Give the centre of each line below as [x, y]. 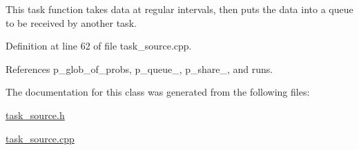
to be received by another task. [71, 22]
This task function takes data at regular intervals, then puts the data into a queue [179, 9]
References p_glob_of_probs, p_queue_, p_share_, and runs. [139, 68]
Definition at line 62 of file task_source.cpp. [99, 46]
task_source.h [35, 115]
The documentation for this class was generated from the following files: [158, 92]
